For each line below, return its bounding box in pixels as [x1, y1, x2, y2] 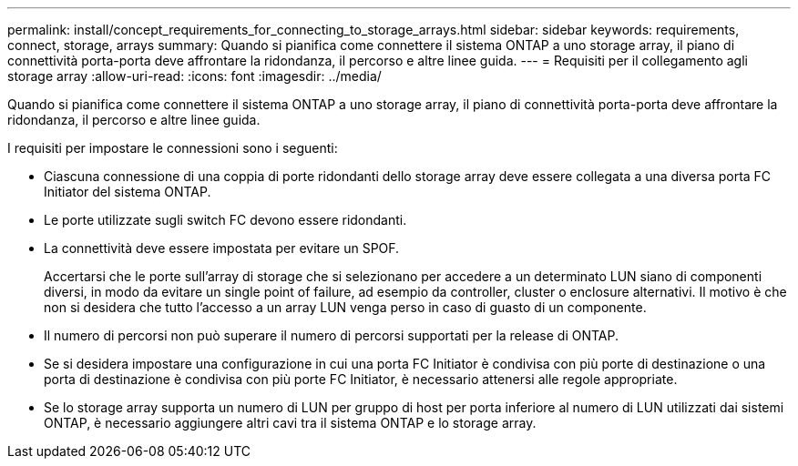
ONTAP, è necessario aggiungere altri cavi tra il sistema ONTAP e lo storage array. [44, 415, 537, 431]
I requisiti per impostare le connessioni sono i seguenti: [7, 140, 338, 156]
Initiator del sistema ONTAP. [44, 184, 211, 199]
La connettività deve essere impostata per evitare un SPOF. [44, 240, 400, 256]
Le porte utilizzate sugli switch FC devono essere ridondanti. [44, 212, 407, 228]
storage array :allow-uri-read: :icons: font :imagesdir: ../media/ [7, 68, 382, 84]
